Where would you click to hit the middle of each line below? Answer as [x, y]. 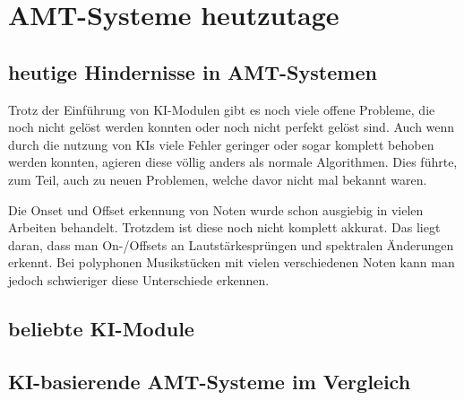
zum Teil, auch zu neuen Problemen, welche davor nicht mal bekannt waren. [218, 179]
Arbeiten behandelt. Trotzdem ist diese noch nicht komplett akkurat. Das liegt [224, 227]
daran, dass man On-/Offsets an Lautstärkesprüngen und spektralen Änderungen [231, 244]
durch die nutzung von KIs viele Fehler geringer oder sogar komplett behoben [221, 144]
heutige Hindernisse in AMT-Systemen [193, 71]
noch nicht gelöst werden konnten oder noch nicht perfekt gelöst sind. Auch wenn [232, 127]
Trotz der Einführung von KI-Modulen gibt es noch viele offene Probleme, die [222, 109]
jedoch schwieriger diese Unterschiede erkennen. [139, 279]
